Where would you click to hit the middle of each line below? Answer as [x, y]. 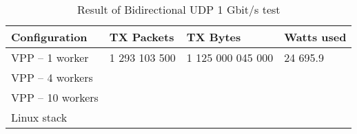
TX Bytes [214, 37]
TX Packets [142, 37]
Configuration [49, 37]
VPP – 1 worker [50, 57]
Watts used [315, 37]
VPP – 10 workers [55, 97]
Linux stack [39, 117]
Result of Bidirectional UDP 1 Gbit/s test [178, 9]
